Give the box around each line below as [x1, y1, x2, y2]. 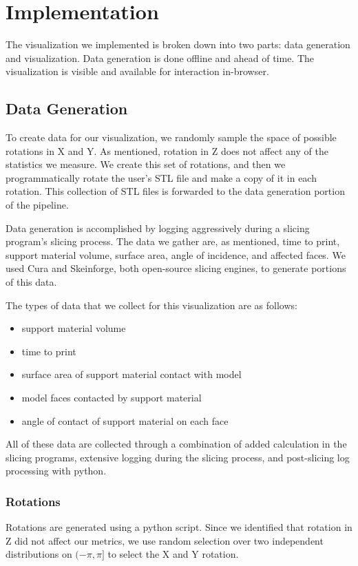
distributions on [6, 547, 72, 561]
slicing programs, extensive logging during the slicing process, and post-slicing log [6, 450, 350, 464]
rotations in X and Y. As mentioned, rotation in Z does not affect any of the [6, 143, 328, 158]
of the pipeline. [6, 198, 69, 212]
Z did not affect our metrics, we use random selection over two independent [6, 533, 324, 547]
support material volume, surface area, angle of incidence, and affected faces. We [6, 247, 346, 262]
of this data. [6, 275, 57, 289]
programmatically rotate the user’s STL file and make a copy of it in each [6, 170, 317, 185]
